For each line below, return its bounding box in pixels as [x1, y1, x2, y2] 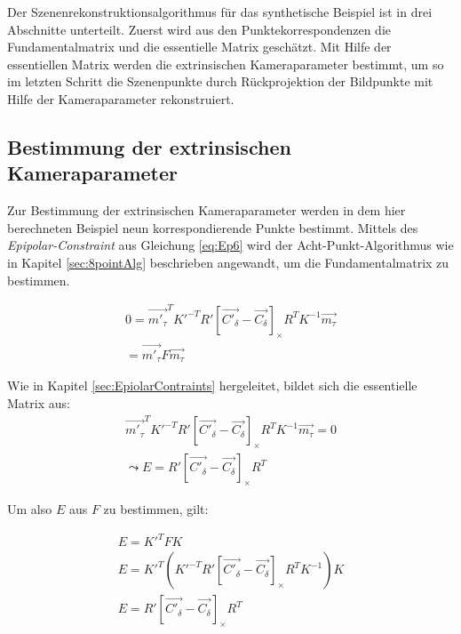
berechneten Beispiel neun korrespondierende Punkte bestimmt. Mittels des [7, 218, 418, 237]
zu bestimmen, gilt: [103, 499, 209, 518]
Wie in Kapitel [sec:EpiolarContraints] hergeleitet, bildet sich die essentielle [7, 376, 417, 395]
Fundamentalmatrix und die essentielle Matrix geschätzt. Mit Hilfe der [7, 37, 392, 56]
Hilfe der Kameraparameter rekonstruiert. [7, 89, 234, 108]
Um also [7, 499, 52, 518]
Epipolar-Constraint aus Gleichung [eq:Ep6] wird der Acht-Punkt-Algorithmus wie [7, 236, 454, 254]
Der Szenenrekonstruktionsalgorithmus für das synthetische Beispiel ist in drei [7, 3, 433, 20]
